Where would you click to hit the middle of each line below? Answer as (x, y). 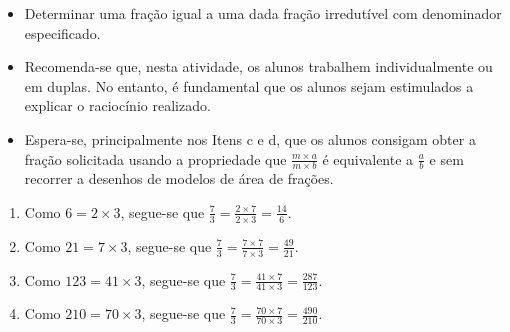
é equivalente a (368, 158)
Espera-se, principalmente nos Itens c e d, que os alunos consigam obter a (250, 138)
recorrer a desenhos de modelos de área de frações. (179, 178)
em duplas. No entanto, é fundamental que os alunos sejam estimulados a (249, 85)
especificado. (62, 32)
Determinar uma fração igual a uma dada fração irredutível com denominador (263, 13)
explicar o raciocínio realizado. (117, 105)
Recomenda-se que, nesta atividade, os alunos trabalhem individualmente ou (258, 66)
